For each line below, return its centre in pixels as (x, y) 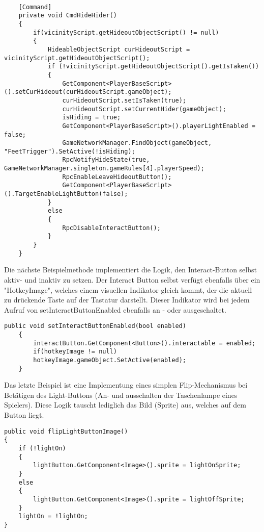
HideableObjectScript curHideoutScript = (119, 49)
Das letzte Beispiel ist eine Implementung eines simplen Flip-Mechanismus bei (126, 385)
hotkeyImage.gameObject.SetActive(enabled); (110, 360)
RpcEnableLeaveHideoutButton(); (117, 177)
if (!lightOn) (42, 448)
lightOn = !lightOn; (53, 516)
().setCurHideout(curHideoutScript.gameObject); (88, 92)
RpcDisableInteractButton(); (111, 228)
